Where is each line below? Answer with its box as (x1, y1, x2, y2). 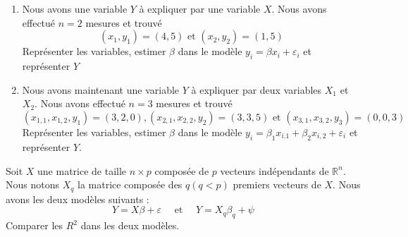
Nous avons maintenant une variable (22, 82, 180, 97)
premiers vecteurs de (233, 177, 321, 192)
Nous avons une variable (22, 1, 128, 16)
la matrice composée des (78, 177, 183, 192)
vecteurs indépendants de (220, 163, 329, 178)
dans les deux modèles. (80, 218, 180, 233)
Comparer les (6, 218, 63, 233)
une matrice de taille (37, 163, 127, 178)
